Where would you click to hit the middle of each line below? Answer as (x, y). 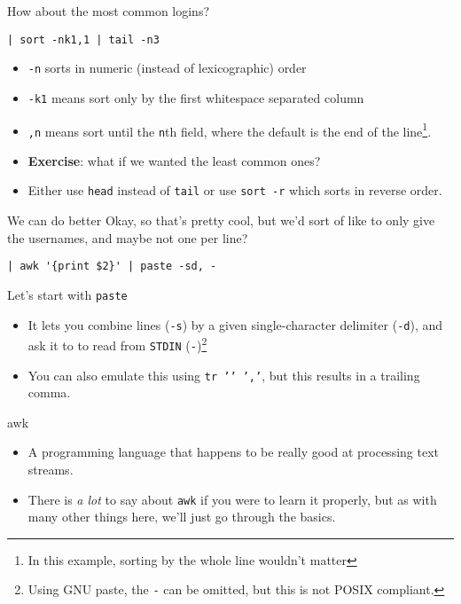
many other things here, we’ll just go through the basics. (182, 517)
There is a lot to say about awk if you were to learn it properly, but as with (232, 499)
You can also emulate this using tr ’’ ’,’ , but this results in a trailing (224, 375)
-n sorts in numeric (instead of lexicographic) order (167, 68)
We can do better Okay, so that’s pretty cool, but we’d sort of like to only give (221, 220)
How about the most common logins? (109, 11)
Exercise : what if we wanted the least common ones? (174, 160)
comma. (49, 392)
